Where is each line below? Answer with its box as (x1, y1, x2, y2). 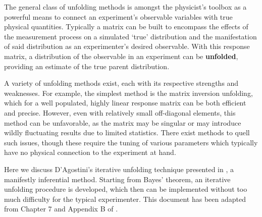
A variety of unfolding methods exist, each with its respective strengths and (4, 78, 239, 88)
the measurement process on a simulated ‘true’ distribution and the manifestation (4, 31, 257, 41)
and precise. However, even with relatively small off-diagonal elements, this (4, 107, 236, 118)
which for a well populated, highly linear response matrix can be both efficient (4, 97, 246, 108)
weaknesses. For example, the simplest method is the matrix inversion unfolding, (4, 87, 253, 98)
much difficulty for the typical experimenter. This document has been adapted (4, 193, 246, 204)
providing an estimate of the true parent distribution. (4, 61, 170, 71)
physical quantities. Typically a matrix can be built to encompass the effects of (4, 21, 248, 32)
